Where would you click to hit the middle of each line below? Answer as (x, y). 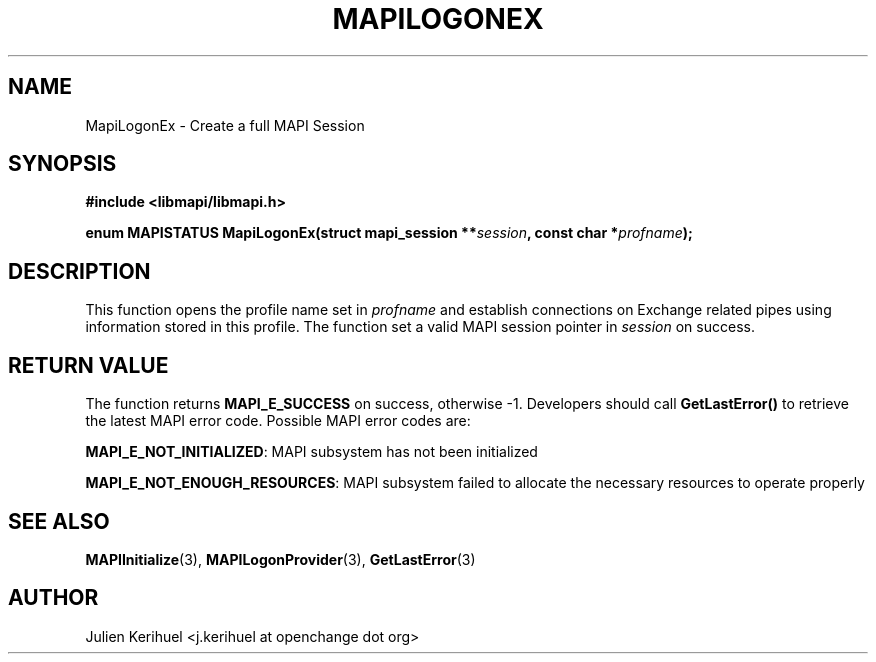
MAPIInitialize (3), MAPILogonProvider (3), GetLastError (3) (280, 559)
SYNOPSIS (62, 164)
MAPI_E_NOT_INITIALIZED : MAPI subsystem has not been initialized (311, 452)
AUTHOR (53, 598)
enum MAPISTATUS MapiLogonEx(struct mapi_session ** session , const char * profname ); (389, 233)
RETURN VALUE (88, 365)
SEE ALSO (59, 521)
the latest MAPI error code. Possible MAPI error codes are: (278, 421)
